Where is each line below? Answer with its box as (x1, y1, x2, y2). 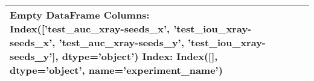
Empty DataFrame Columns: (10, 8, 150, 22)
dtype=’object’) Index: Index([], (62, 49, 218, 63)
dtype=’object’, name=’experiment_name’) (10, 63, 223, 77)
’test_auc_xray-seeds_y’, (59, 35, 184, 49)
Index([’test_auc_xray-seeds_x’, (10, 22, 170, 35)
